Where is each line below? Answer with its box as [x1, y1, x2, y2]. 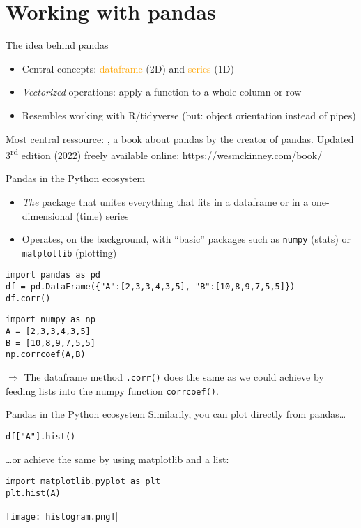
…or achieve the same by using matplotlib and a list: [6, 451, 229, 466]
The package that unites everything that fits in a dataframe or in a [22, 194, 309, 209]
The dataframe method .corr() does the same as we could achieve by [24, 370, 324, 384]
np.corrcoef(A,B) [6, 349, 86, 360]
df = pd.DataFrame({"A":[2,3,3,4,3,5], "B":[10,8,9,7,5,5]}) [6, 282, 295, 292]
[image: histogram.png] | [6, 508, 118, 522]
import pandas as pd [6, 270, 101, 280]
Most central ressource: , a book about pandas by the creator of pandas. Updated [6, 131, 354, 146]
